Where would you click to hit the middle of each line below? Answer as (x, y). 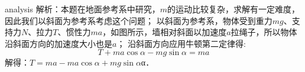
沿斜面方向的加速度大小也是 (59, 43)
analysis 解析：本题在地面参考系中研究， (82, 9)
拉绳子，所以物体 (264, 32)
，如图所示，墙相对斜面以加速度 (165, 32)
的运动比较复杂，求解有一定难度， (233, 9)
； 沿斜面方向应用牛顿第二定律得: (181, 43)
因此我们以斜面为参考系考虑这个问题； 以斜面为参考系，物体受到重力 (139, 20)
